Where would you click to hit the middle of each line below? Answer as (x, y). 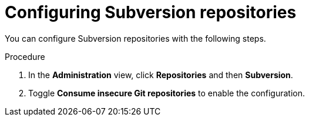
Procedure (25, 56)
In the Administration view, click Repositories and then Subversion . (161, 75)
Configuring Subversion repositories (151, 12)
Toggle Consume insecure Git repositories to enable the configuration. (167, 93)
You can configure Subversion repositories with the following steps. (135, 38)
